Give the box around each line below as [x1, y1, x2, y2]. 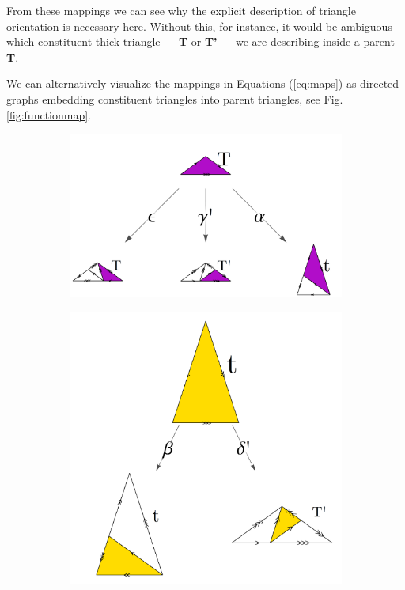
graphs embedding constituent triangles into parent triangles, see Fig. [6, 90, 343, 107]
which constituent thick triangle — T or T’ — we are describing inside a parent [6, 33, 395, 50]
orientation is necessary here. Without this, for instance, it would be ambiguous [6, 17, 392, 34]
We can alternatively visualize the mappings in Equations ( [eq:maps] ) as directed [6, 75, 399, 92]
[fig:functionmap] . [6, 106, 92, 123]
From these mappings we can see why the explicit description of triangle [6, 2, 356, 18]
